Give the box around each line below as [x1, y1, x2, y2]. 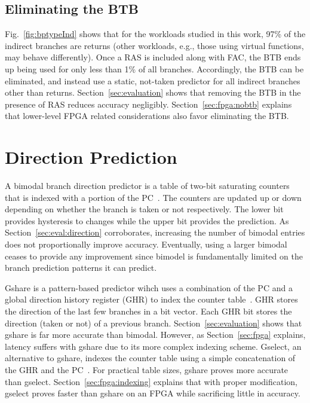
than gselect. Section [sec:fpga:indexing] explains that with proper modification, [5, 375, 297, 387]
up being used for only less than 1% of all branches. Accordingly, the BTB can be [5, 62, 304, 75]
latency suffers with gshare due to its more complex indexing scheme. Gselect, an [5, 340, 302, 352]
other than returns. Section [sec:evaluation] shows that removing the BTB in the [5, 86, 301, 99]
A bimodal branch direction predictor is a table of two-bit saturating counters [5, 179, 290, 192]
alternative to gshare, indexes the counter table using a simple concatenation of [5, 352, 296, 364]
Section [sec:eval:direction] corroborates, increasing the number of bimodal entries [5, 226, 305, 239]
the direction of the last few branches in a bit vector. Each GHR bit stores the [5, 305, 292, 317]
